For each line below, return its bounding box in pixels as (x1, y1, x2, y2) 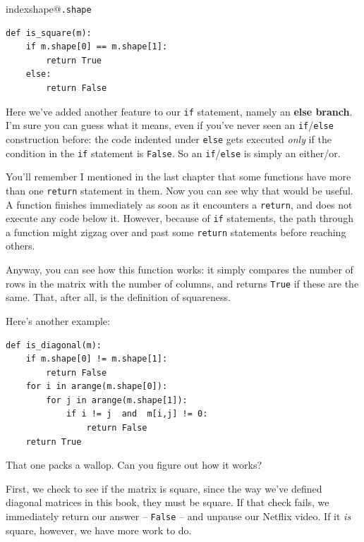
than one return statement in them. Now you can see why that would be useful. (6, 183, 353, 197)
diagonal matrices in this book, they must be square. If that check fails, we (6, 495, 329, 510)
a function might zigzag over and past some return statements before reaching (6, 224, 346, 239)
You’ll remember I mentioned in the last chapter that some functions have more (6, 169, 351, 184)
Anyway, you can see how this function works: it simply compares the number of (6, 262, 353, 277)
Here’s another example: (6, 313, 110, 328)
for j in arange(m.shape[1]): (46, 395, 188, 405)
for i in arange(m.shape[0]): (25, 381, 168, 392)
